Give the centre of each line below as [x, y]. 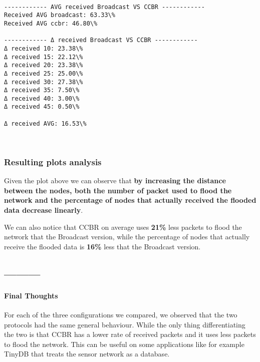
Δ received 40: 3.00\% [42, 98]
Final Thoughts [31, 295]
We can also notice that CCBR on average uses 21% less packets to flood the [123, 227]
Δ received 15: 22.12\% [44, 57]
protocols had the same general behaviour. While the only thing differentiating [125, 324]
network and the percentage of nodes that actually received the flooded [130, 200]
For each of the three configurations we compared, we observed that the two [121, 314]
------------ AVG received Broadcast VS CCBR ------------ [104, 7]
